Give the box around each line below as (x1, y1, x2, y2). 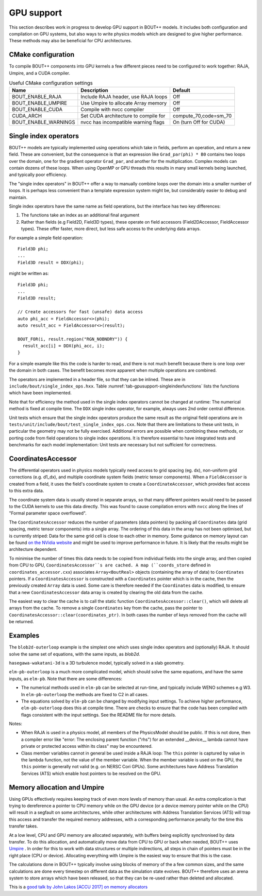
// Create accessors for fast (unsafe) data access (17, 309, 143, 315)
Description (81, 87, 109, 94)
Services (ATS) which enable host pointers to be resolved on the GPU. (21, 771, 162, 776)
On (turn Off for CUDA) (172, 119, 225, 126)
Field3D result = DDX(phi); (17, 260, 84, 265)
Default (172, 87, 190, 94)
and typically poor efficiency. (9, 172, 67, 177)
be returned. (9, 619, 34, 625)
